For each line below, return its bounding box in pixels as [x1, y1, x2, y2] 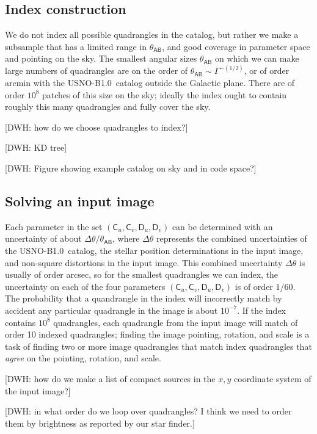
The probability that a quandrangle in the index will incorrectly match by [5, 292, 282, 305]
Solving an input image [5, 191, 155, 210]
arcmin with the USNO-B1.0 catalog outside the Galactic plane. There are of [5, 76, 295, 89]
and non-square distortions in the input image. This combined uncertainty [5, 256, 283, 269]
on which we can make [215, 52, 299, 65]
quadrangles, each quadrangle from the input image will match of [53, 316, 298, 328]
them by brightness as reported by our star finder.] [5, 416, 195, 429]
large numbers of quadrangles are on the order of [5, 64, 188, 77]
